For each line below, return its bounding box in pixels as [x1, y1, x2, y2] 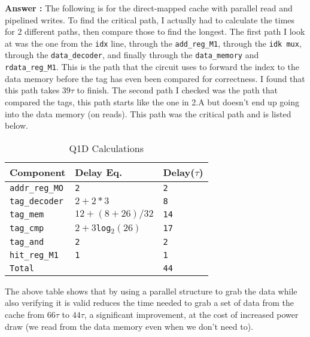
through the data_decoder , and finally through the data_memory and [5, 48, 259, 61]
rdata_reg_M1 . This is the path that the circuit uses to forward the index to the [5, 60, 299, 73]
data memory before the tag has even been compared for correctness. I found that [5, 72, 305, 84]
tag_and [10, 236, 44, 247]
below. [5, 119, 28, 132]
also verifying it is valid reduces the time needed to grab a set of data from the [5, 296, 294, 309]
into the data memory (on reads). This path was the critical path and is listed [5, 107, 291, 120]
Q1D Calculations [69, 141, 144, 155]
